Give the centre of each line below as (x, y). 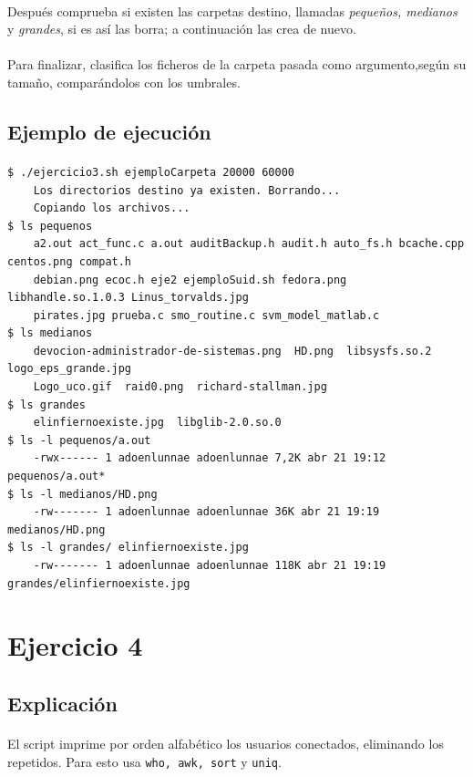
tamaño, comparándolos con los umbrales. (124, 82)
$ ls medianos (50, 333)
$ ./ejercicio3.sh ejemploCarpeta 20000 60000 (151, 172)
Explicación (62, 703)
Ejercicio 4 (75, 645)
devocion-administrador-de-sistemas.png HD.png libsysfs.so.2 (232, 351)
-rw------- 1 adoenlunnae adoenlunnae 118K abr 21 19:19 (210, 565)
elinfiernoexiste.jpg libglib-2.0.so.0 (157, 423)
